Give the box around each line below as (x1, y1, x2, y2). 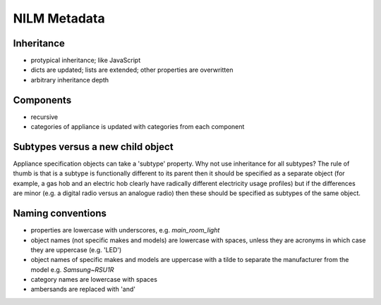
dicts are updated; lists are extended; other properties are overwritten (30, 66, 234, 74)
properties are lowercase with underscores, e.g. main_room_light (30, 226, 220, 235)
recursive (30, 113, 59, 121)
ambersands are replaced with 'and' (30, 285, 135, 294)
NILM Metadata (13, 11, 105, 26)
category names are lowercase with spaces (30, 275, 158, 284)
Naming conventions (13, 208, 107, 220)
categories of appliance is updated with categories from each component (30, 123, 245, 131)
